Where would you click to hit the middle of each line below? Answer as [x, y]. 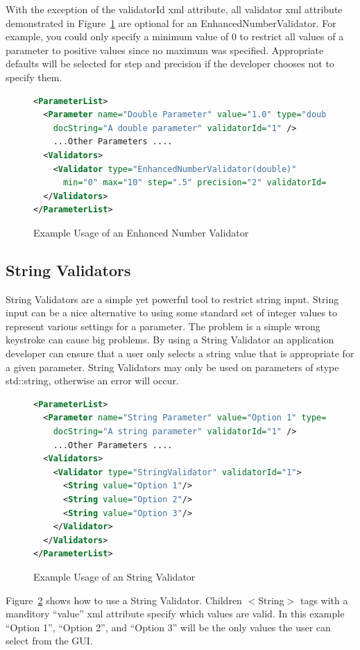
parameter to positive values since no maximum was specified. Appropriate [165, 50]
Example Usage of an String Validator [114, 576]
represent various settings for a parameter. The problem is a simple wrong [163, 326]
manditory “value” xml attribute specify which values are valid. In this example [175, 614]
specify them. [34, 77]
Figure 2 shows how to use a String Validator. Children [124, 600]
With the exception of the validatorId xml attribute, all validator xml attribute [174, 9]
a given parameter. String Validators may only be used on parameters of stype [172, 367]
